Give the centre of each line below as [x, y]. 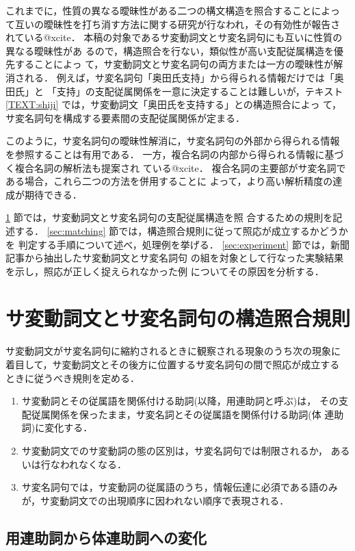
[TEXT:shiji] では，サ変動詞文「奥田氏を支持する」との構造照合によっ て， [174, 104]
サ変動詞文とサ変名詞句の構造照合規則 [178, 318]
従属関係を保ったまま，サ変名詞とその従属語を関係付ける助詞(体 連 [183, 414]
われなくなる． [93, 464]
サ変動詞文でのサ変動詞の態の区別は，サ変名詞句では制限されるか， [174, 450]
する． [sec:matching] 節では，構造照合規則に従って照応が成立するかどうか [181, 230]
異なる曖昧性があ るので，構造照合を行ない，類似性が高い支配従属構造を [170, 50]
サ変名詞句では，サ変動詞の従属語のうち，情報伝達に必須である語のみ [180, 487]
